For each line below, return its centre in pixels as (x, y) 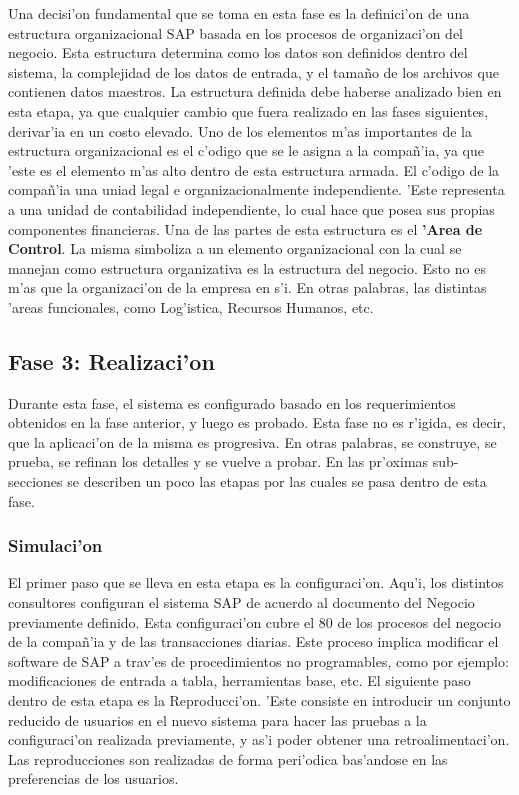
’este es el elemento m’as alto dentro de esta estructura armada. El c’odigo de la (254, 169)
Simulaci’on (55, 545)
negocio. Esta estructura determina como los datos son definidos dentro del (238, 52)
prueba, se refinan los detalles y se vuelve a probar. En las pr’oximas (218, 461)
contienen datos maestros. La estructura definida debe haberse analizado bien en (255, 91)
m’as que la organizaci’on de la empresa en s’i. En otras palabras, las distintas (247, 287)
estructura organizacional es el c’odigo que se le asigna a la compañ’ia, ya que (246, 150)
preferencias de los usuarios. (93, 778)
